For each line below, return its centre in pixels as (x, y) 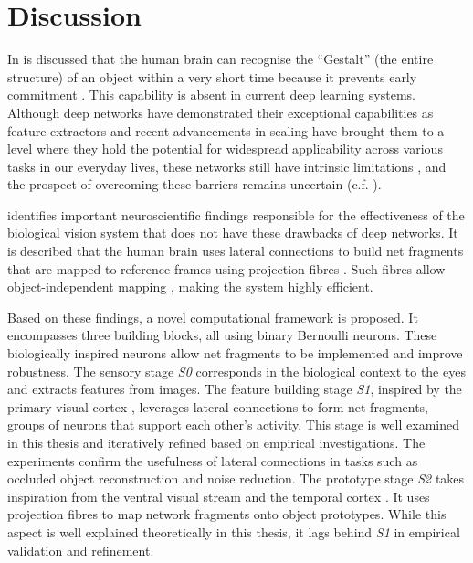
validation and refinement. (81, 550)
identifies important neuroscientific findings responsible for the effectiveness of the (236, 214)
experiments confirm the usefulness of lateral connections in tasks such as (213, 460)
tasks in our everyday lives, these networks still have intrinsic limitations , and (227, 166)
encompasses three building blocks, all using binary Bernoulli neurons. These (222, 335)
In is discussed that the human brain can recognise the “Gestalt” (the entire (221, 59)
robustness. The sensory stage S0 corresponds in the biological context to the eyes (236, 371)
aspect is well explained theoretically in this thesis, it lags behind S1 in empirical (234, 531)
